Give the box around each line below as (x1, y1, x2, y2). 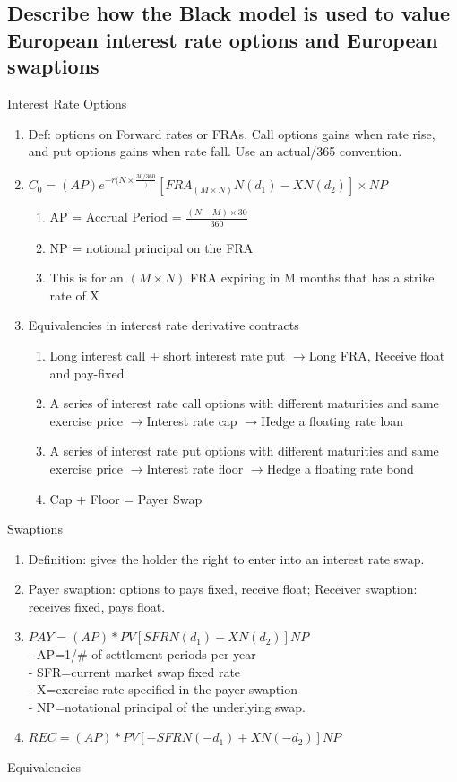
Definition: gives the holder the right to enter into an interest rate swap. (28, 549, 425, 568)
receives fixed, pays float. (28, 596, 166, 615)
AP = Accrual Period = (49, 207, 182, 226)
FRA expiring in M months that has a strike (190, 268, 435, 287)
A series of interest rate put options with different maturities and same (49, 441, 439, 460)
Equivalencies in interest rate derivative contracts (28, 316, 299, 335)
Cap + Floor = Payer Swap (49, 489, 203, 508)
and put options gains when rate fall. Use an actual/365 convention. (28, 142, 402, 161)
